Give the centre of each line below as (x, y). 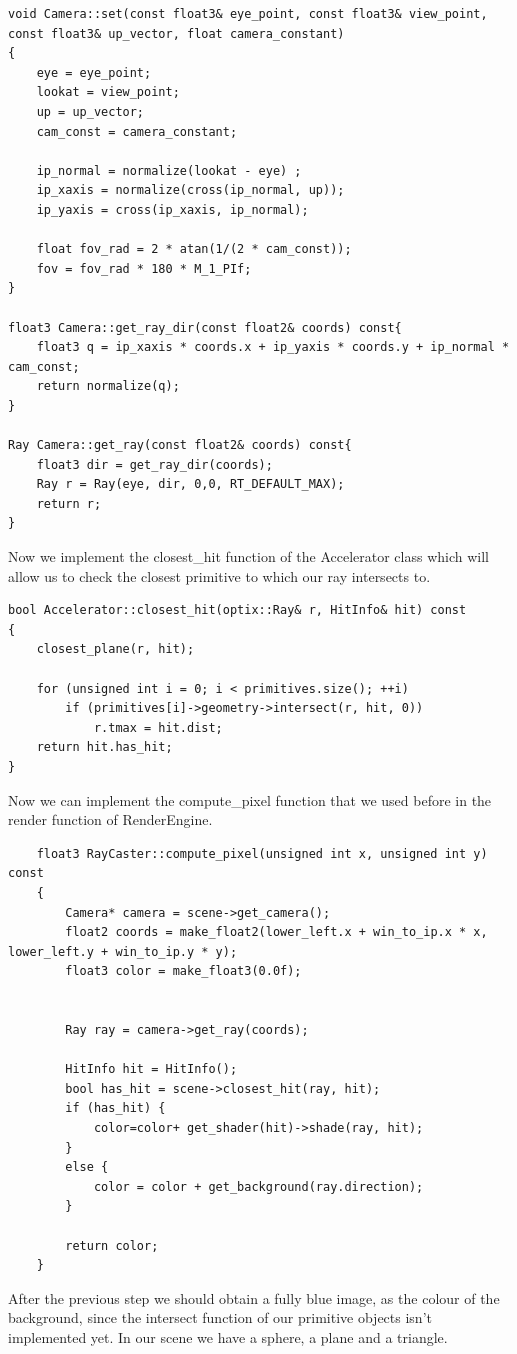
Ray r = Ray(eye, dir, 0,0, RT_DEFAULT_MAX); (190, 484)
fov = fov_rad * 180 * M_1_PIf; (144, 268)
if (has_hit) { (115, 1108)
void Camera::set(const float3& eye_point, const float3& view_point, (248, 14)
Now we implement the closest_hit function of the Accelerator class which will (248, 556)
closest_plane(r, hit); (115, 649)
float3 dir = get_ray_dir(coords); (154, 464)
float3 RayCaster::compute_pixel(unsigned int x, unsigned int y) (262, 853)
